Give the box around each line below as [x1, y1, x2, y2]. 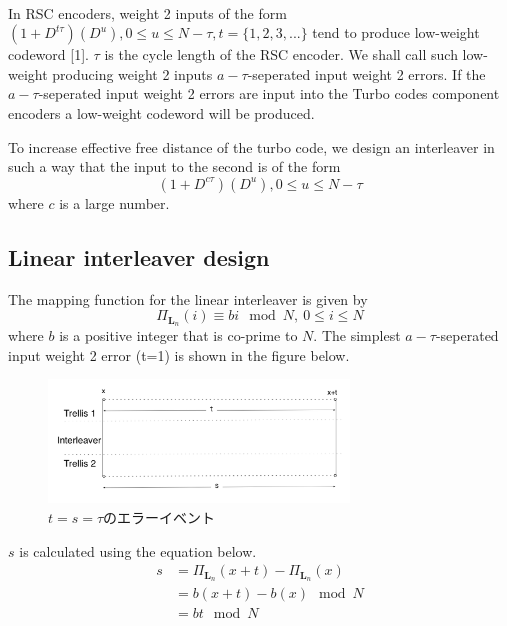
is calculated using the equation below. [19, 540, 257, 561]
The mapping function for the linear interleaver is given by [8, 288, 368, 309]
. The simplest [313, 325, 401, 345]
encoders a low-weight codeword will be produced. [8, 102, 315, 123]
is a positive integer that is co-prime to [59, 325, 298, 345]
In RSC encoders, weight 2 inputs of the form [8, 2, 287, 23]
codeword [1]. [8, 44, 89, 65]
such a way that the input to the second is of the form [8, 156, 341, 177]
